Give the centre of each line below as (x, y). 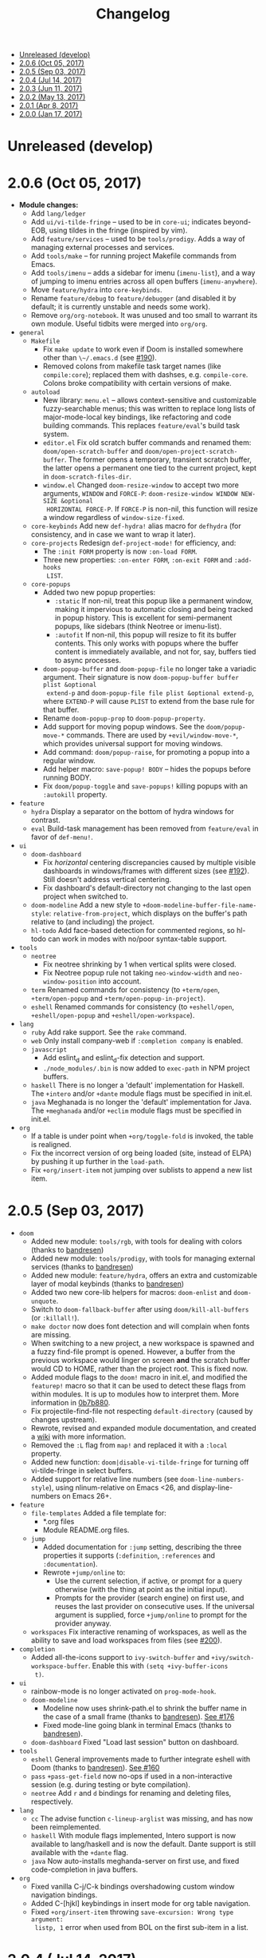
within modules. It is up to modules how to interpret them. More (135, 1394)
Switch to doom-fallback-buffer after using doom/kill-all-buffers (140, 1309)
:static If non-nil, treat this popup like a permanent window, (154, 601)
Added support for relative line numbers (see (104, 1479)
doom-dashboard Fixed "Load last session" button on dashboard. (135, 1742)
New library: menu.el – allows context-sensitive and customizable (150, 400)
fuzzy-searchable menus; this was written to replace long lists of (149, 409)
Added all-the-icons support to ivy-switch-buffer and (120, 1658)
